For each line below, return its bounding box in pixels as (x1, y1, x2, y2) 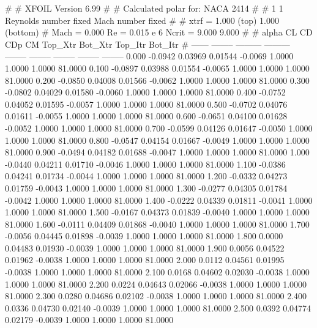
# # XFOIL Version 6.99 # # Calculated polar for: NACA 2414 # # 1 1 (5, 2, 283, 14)
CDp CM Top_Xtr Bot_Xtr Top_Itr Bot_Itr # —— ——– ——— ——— (5, 37, 290, 50)
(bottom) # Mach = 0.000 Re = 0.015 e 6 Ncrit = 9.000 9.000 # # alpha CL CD (5, 26, 313, 39)
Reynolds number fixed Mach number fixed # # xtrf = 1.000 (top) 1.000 (5, 13, 280, 26)
